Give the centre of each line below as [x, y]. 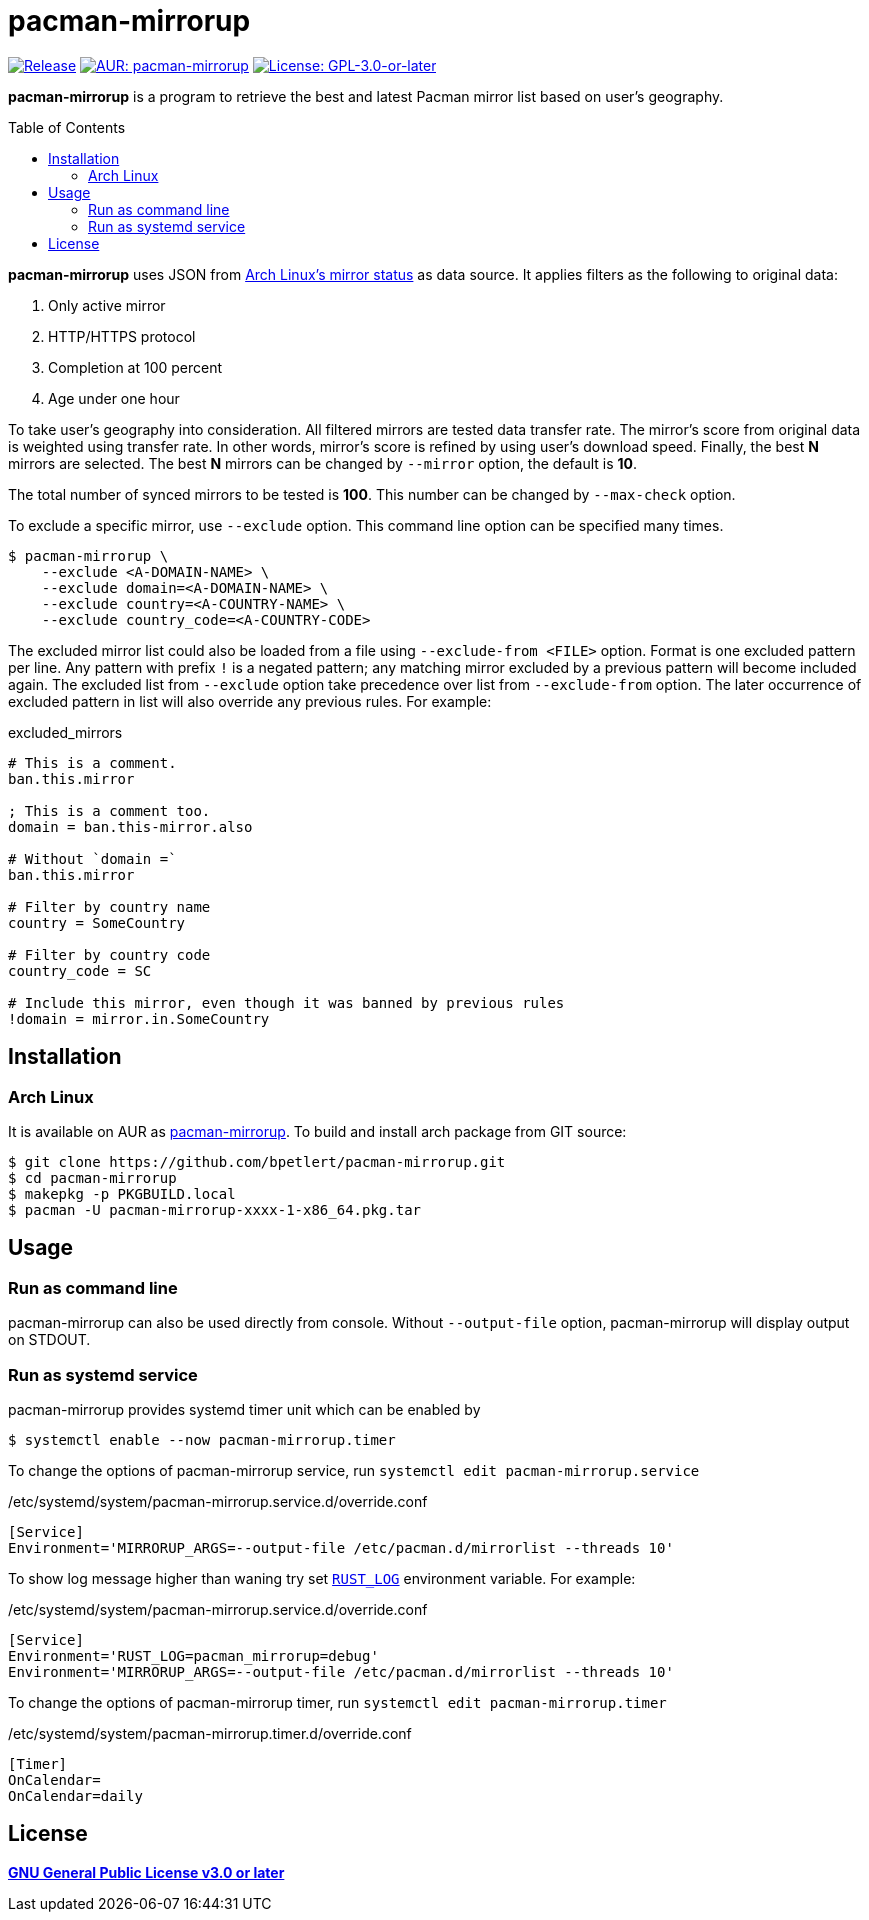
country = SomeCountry [97, 922]
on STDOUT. [49, 1340]
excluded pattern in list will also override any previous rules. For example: [250, 701]
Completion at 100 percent [135, 367]
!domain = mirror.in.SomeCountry [139, 1018]
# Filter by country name [109, 906]
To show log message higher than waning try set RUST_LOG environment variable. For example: [322, 1578]
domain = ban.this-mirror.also [130, 826]
